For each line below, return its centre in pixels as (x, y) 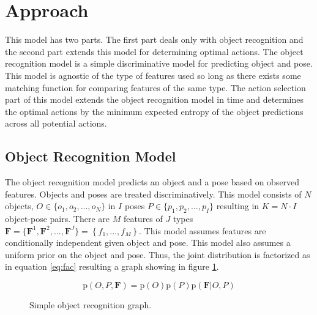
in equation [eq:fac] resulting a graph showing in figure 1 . (112, 266)
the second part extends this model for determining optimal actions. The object (154, 51)
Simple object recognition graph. (91, 305)
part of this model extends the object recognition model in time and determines (155, 99)
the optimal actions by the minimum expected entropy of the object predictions (154, 111)
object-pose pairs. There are (57, 219)
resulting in (238, 206)
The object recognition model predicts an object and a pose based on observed (152, 182)
